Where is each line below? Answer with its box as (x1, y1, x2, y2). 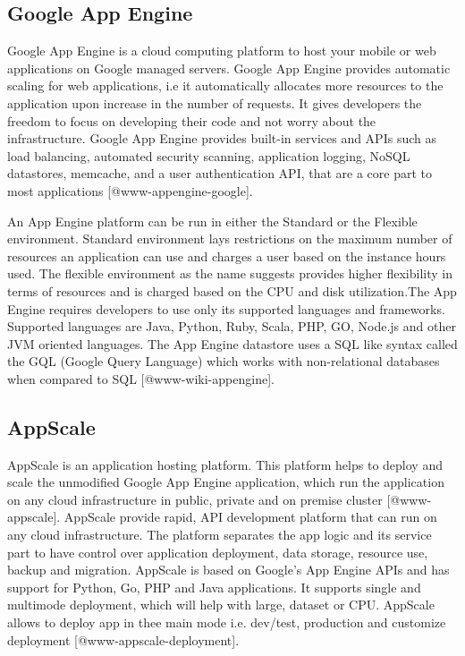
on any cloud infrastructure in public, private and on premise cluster (7, 490, 383, 508)
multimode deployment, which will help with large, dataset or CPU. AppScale (7, 595, 435, 614)
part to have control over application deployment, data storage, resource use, (7, 542, 428, 561)
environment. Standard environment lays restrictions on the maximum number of (7, 229, 452, 248)
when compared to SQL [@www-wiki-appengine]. (7, 369, 275, 388)
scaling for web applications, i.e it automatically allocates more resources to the (7, 76, 444, 95)
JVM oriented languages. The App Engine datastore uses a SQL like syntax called (7, 334, 458, 353)
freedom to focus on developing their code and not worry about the (7, 111, 376, 130)
